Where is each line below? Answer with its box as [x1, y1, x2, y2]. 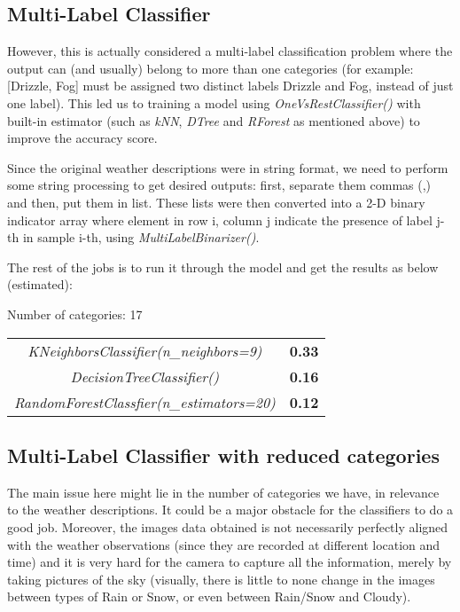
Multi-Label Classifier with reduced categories [7, 441, 440, 468]
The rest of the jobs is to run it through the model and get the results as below [7, 257, 439, 276]
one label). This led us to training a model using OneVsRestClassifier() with [7, 93, 421, 112]
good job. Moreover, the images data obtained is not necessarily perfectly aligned [7, 517, 448, 536]
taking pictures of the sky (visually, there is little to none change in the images [7, 569, 435, 588]
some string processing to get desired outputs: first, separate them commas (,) [7, 176, 432, 194]
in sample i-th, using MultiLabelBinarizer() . [22, 228, 260, 247]
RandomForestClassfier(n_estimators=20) [14, 391, 276, 412]
